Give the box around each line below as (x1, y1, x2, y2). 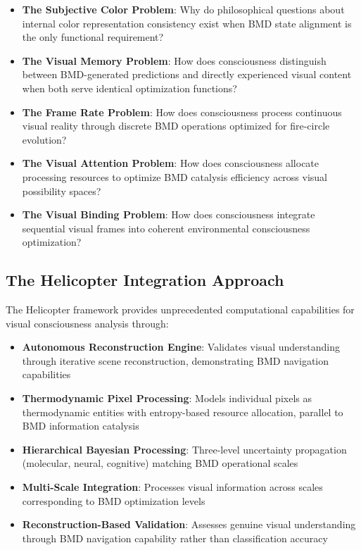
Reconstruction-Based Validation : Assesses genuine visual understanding (22, 517, 356, 532)
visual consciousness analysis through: (6, 315, 169, 330)
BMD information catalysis (22, 418, 139, 433)
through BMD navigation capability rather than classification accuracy (22, 530, 328, 545)
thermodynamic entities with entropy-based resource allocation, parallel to (22, 404, 343, 419)
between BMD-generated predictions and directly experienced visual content (22, 67, 352, 82)
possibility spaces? (22, 183, 101, 198)
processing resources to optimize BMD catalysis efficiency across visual (22, 169, 328, 184)
